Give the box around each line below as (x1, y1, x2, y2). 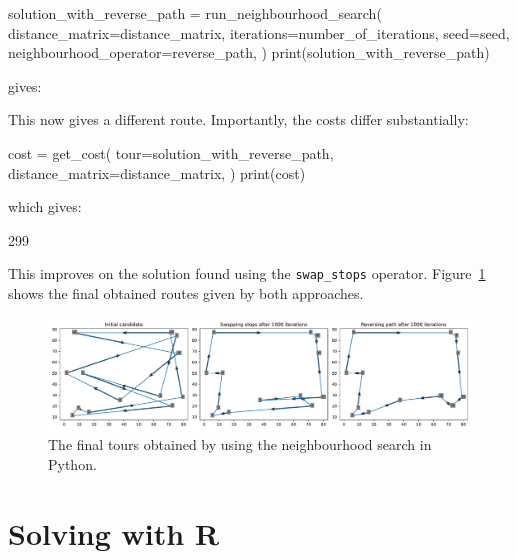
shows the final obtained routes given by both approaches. (8, 283, 364, 303)
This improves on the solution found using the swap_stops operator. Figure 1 (8, 263, 486, 284)
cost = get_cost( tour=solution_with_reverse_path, (8, 142, 334, 163)
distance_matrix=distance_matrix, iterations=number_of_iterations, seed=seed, (8, 22, 510, 43)
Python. (48, 453, 97, 474)
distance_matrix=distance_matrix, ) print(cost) (8, 162, 306, 183)
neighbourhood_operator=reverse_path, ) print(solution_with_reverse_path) (8, 42, 490, 63)
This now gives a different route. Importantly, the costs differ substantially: (8, 109, 469, 130)
